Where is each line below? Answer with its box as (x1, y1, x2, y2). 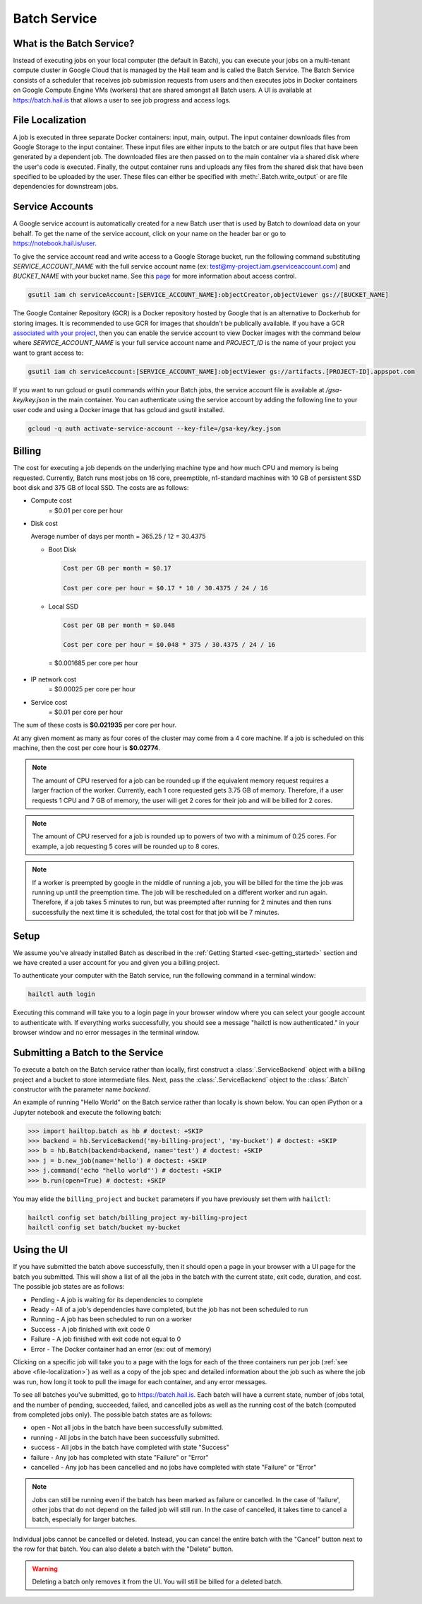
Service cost (30, 698, 68, 706)
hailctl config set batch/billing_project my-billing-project (28, 1213, 248, 1222)
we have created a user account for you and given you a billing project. (13, 959, 220, 967)
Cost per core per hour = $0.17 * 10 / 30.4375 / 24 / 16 (63, 584, 268, 592)
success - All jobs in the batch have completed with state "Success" (30, 1443, 229, 1452)
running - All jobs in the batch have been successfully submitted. (30, 1433, 220, 1441)
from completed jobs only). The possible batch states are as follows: (13, 1410, 212, 1419)
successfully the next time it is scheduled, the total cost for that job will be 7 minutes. (32, 908, 280, 916)
